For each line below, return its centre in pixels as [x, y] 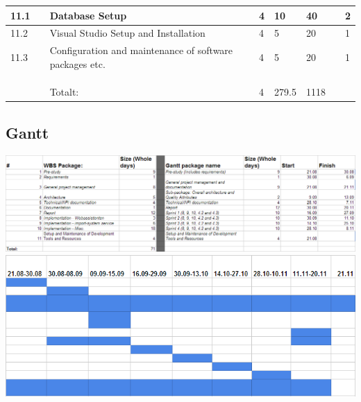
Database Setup [88, 15]
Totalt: [64, 92]
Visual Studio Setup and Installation [127, 33]
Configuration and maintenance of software [141, 50]
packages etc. [77, 63]
